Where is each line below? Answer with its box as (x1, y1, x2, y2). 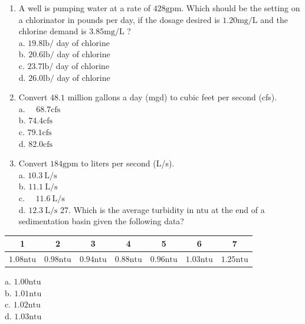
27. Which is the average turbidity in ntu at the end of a (60, 203, 265, 215)
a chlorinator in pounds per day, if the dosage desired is (18, 13, 220, 25)
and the (260, 13, 288, 25)
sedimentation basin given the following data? (18, 215, 184, 227)
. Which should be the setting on (181, 2, 300, 14)
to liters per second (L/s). (81, 157, 175, 169)
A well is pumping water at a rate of (18, 2, 151, 14)
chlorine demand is (18, 25, 87, 37)
